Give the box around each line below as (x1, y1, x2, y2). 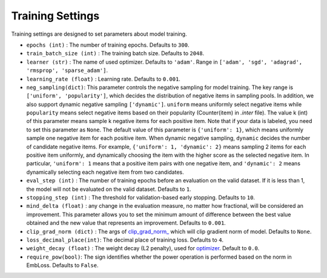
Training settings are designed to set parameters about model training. (11, 30, 187, 38)
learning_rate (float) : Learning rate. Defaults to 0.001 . (26, 75, 181, 82)
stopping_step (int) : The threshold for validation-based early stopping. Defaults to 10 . (26, 194, 256, 201)
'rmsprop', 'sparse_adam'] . (26, 67, 108, 74)
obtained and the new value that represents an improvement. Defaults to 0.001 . (26, 219, 226, 227)
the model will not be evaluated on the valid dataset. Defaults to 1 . (26, 185, 191, 193)
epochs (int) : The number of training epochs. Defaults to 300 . (26, 41, 190, 48)
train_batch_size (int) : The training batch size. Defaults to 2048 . (26, 50, 205, 57)
